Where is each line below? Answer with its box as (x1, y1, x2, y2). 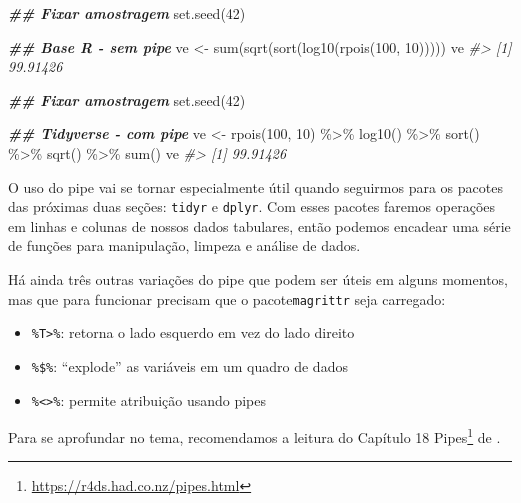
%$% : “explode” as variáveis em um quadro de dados (31, 355, 348, 376)
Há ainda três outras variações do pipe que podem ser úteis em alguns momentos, (8, 269, 508, 289)
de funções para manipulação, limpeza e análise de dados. (8, 235, 361, 256)
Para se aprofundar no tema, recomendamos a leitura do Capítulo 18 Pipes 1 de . (8, 424, 501, 447)
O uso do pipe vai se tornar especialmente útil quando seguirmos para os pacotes (8, 176, 503, 197)
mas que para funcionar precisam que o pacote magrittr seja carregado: (8, 288, 446, 309)
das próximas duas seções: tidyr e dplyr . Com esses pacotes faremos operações (8, 196, 495, 217)
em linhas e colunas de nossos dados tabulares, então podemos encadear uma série (8, 215, 511, 236)
